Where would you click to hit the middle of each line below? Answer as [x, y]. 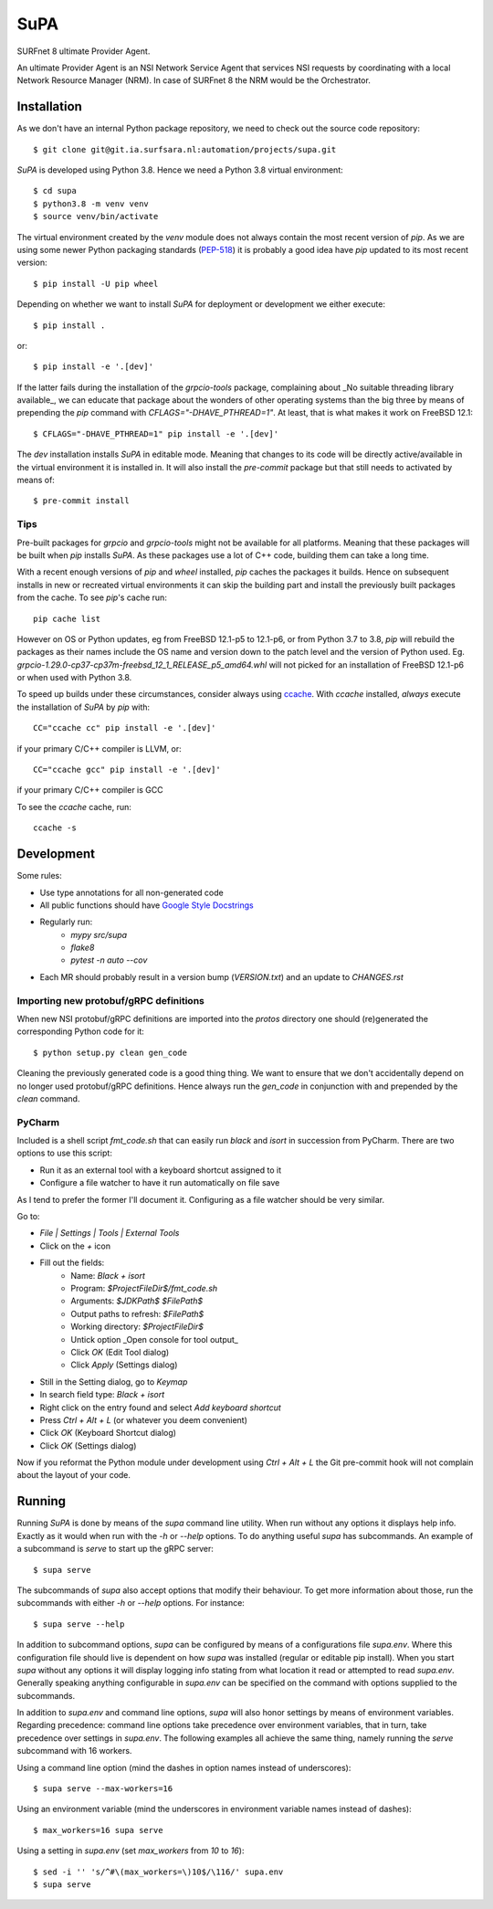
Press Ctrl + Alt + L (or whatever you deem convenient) [144, 1419]
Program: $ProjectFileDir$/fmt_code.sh [144, 1288]
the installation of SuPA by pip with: [84, 707]
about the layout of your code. [74, 1475]
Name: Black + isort [108, 1275]
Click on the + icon [75, 1246]
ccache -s [55, 828]
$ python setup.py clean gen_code [110, 1052]
